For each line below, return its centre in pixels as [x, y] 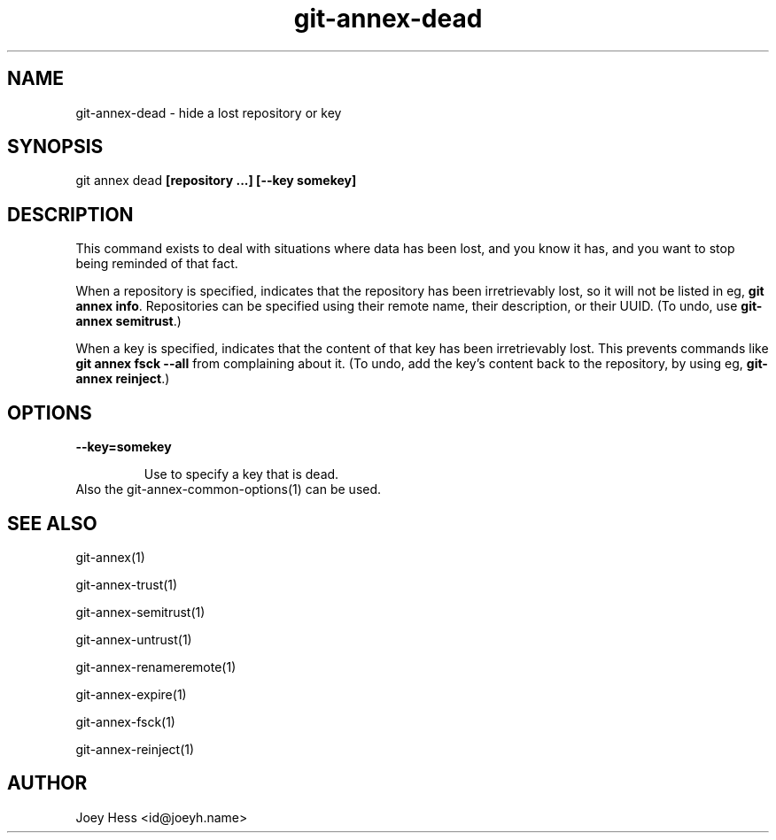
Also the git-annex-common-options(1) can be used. [229, 489]
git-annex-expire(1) [131, 694]
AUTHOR [47, 783]
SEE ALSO [52, 523]
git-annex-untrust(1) [134, 639]
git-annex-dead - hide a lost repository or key [209, 112]
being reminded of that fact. [157, 264]
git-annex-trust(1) [127, 584]
